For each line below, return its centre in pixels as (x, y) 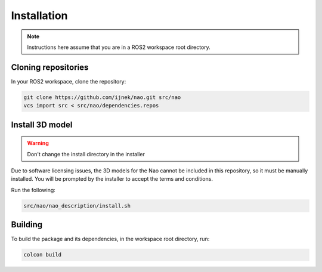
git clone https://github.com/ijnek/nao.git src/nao (102, 97)
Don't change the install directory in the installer (86, 154)
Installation (39, 16)
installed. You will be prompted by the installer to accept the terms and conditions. (112, 179)
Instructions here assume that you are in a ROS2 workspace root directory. (119, 47)
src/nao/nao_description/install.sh (77, 205)
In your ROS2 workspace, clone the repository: (69, 81)
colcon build (43, 255)
